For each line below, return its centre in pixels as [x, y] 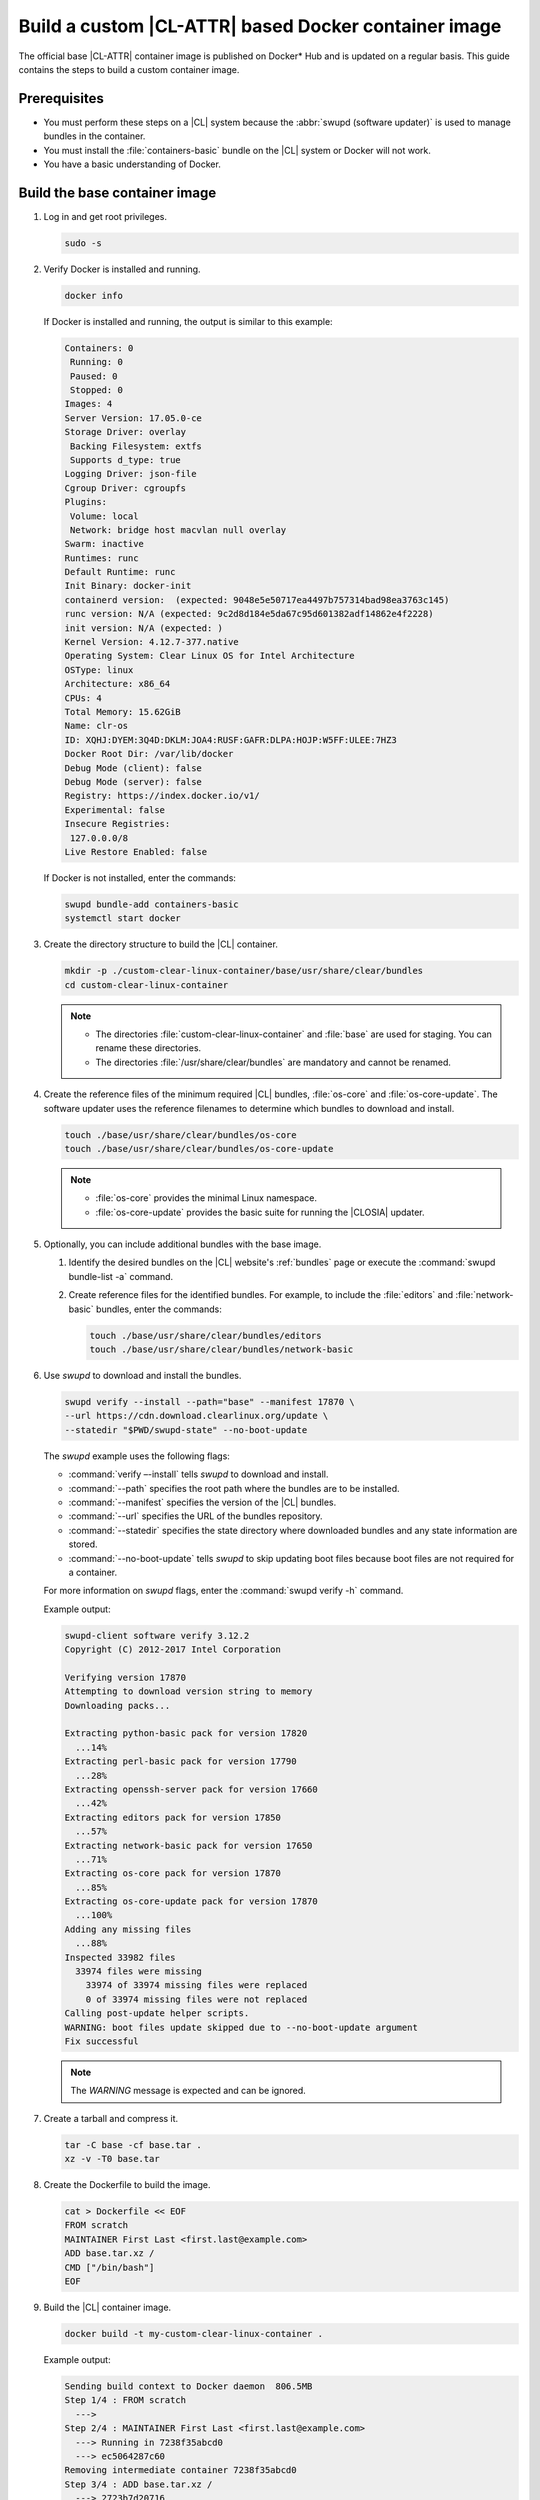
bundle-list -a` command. [121, 1276]
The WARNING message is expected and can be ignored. [188, 2091]
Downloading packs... [117, 1705]
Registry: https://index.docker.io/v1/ [162, 796]
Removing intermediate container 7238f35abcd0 [180, 2470]
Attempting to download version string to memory [188, 1691]
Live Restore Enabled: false [136, 851]
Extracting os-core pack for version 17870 [173, 1873]
